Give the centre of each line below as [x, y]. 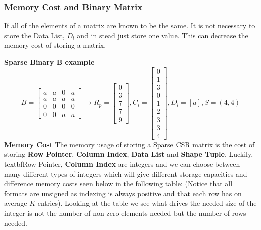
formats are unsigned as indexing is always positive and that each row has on [123, 193]
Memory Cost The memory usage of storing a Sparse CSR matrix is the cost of [129, 144]
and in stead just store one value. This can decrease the [163, 35]
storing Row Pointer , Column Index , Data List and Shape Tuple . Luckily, [129, 154]
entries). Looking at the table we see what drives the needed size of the [147, 203]
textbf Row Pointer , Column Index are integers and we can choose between [122, 164]
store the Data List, [34, 35]
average [16, 203]
